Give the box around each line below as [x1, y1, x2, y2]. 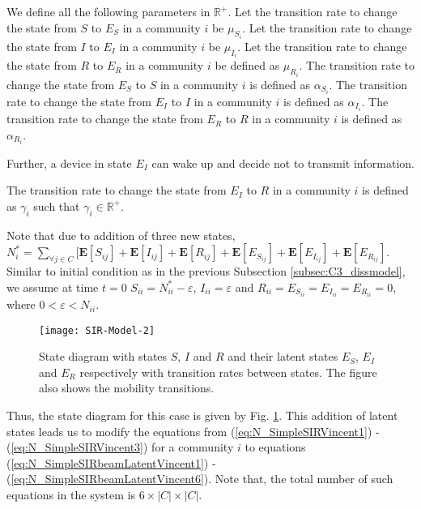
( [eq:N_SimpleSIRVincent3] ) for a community [6, 438, 234, 456]
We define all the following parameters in [6, 3, 210, 19]
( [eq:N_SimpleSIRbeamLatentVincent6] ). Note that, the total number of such [6, 470, 393, 487]
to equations [245, 438, 306, 456]
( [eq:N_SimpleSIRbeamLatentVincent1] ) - [6, 454, 216, 471]
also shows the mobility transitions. [39, 379, 215, 396]
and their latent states [228, 348, 338, 365]
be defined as [215, 57, 280, 74]
